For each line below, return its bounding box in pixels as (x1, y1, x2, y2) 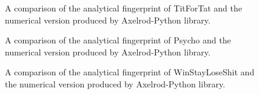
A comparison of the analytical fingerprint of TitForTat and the (5, 2, 242, 14)
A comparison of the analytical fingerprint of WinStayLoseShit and (5, 66, 255, 78)
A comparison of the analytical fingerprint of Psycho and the (5, 34, 231, 46)
